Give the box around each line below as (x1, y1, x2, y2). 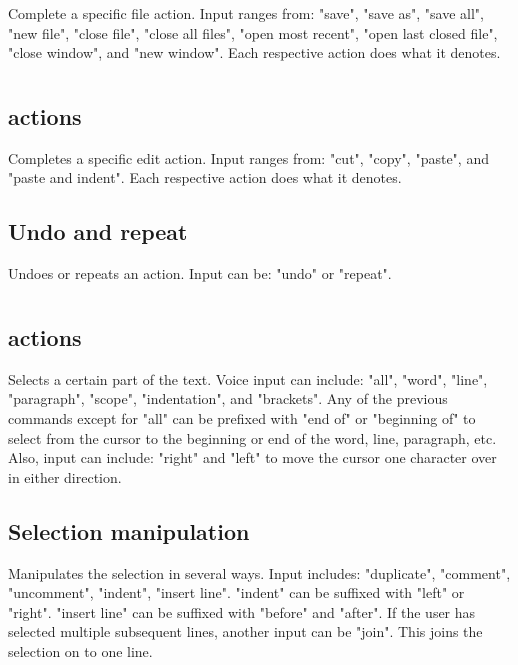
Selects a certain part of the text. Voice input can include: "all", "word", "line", (8, 368, 488, 389)
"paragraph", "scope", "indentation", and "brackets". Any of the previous (8, 388, 448, 409)
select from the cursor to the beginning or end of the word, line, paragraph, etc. (8, 427, 497, 448)
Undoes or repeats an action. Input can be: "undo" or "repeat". (8, 263, 392, 284)
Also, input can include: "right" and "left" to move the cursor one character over (8, 447, 497, 468)
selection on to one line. (8, 640, 153, 661)
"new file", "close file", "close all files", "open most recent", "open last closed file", (8, 22, 498, 43)
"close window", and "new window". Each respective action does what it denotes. (8, 42, 501, 63)
